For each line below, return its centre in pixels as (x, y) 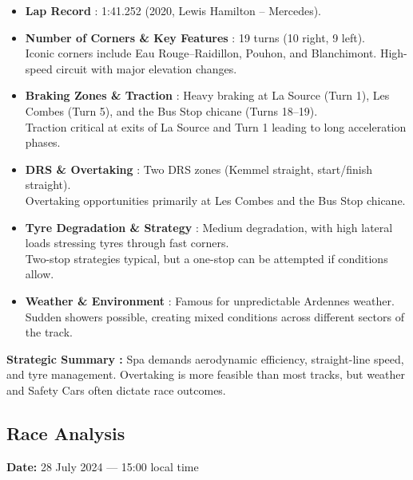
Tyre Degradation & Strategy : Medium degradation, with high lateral (209, 227)
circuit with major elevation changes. (147, 68)
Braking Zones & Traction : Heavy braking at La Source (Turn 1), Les (207, 95)
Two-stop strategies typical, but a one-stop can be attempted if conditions (206, 258)
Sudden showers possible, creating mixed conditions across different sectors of (214, 316)
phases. (43, 142)
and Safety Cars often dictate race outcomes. (116, 390)
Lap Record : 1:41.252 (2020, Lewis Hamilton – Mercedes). (173, 10)
